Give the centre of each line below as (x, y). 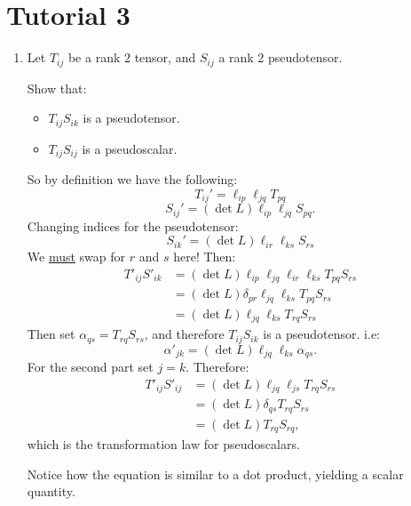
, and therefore (184, 334)
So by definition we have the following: (132, 179)
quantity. (51, 491)
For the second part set (90, 367)
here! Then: (205, 257)
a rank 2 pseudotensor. (281, 57)
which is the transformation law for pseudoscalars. (163, 444)
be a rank (94, 57)
